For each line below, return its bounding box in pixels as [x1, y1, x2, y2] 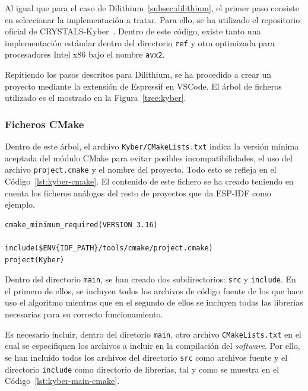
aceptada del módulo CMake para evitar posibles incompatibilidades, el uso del [5, 151, 293, 164]
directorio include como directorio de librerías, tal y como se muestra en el [5, 363, 280, 375]
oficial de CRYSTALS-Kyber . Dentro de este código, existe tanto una [5, 25, 261, 37]
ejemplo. [5, 198, 35, 211]
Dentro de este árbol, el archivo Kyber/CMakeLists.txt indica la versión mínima [5, 140, 299, 152]
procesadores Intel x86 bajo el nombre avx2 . [5, 48, 165, 61]
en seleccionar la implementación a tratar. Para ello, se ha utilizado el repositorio [5, 13, 300, 26]
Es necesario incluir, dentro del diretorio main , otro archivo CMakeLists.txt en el [5, 328, 301, 340]
